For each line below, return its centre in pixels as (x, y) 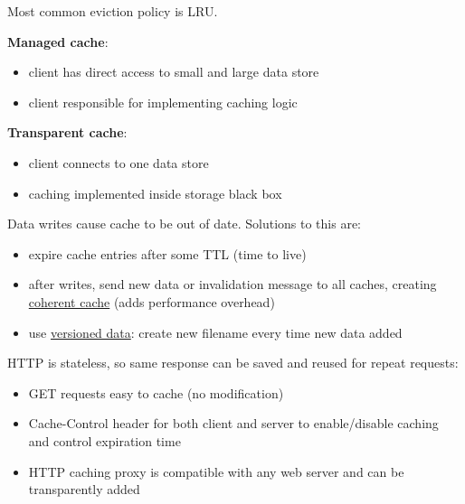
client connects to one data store (119, 162)
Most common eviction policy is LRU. (113, 11)
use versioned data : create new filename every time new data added (215, 332)
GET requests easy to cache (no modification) (156, 392)
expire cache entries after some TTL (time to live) (167, 253)
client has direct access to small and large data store (174, 72)
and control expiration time (104, 440)
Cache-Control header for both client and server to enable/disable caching (233, 423)
